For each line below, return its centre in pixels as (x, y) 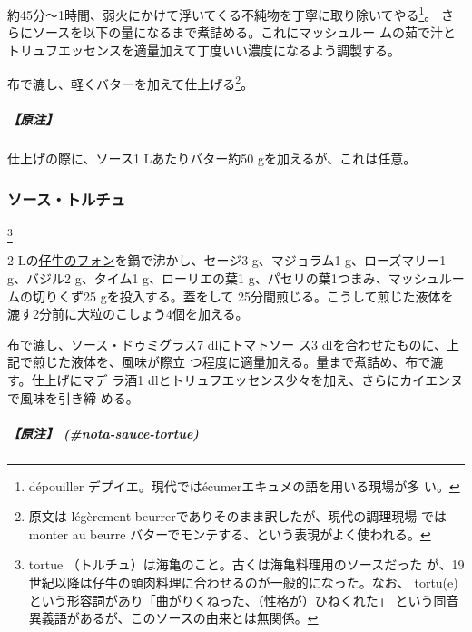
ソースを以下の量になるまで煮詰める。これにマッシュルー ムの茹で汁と (244, 32)
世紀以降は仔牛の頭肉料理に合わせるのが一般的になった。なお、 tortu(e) (243, 583)
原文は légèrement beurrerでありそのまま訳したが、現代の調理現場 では (237, 516)
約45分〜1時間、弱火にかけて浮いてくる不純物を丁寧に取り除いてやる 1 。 (222, 13)
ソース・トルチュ (67, 198)
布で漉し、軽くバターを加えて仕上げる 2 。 (131, 83)
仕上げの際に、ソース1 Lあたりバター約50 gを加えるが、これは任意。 (212, 158)
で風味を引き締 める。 (73, 397)
